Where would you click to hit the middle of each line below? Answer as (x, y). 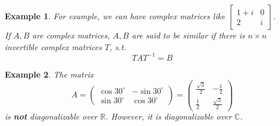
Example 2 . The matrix (49, 74)
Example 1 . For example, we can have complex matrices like (115, 16)
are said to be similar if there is (188, 35)
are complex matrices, (71, 35)
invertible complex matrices (53, 46)
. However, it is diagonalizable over (169, 116)
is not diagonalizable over (51, 116)
